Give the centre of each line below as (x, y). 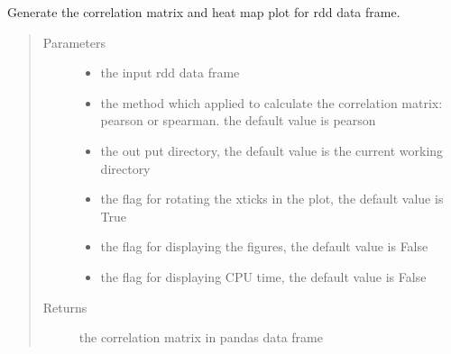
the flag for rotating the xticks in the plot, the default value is (272, 199)
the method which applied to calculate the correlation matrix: (272, 102)
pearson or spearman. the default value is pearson (238, 120)
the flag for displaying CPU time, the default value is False (263, 276)
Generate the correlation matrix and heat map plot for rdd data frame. (204, 12)
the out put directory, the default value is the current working (272, 150)
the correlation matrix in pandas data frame (201, 337)
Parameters (74, 42)
